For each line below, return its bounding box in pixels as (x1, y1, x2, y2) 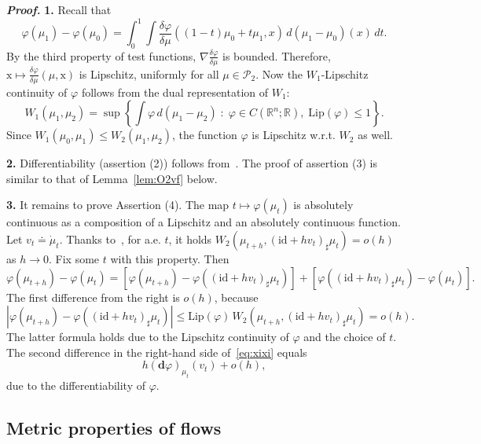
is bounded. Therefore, (222, 47, 331, 64)
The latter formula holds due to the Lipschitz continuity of (6, 328, 289, 345)
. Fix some (49, 250, 100, 266)
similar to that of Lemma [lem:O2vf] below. (6, 170, 218, 186)
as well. (358, 127, 393, 143)
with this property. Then (110, 250, 229, 266)
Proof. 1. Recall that (6, 2, 112, 17)
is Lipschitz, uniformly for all (79, 65, 219, 82)
